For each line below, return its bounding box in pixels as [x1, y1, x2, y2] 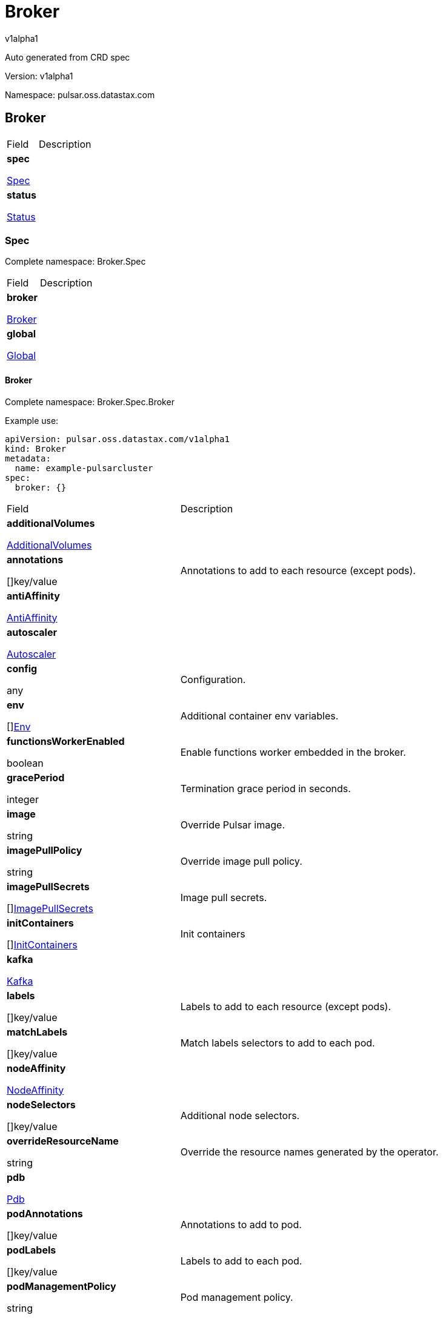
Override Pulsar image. [180, 818, 285, 831]
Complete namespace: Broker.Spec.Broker [5, 396, 175, 407]
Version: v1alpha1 [5, 70, 73, 81]
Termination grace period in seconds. [180, 782, 351, 795]
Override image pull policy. [180, 855, 302, 867]
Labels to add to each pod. [180, 1254, 302, 1267]
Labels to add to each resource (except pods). [180, 1000, 391, 1013]
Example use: [5, 415, 59, 426]
